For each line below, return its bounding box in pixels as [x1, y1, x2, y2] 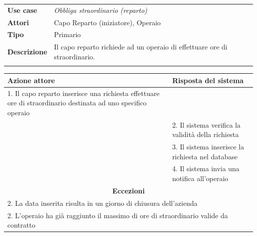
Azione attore [7, 75, 55, 85]
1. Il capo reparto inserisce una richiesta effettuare [7, 88, 160, 98]
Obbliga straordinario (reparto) [54, 4, 147, 15]
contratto [7, 220, 36, 230]
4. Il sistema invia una [172, 163, 240, 174]
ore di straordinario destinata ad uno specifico [7, 97, 147, 108]
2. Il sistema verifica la [172, 119, 241, 130]
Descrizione [7, 47, 47, 57]
